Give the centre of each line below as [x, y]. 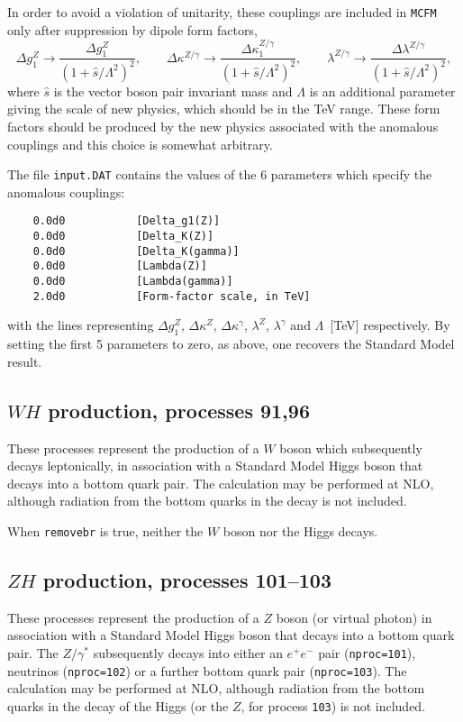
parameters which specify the [351, 174]
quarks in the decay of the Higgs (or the [118, 705]
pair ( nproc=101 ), [367, 653]
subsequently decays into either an [188, 653]
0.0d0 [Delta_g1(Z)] [127, 221]
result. [25, 361]
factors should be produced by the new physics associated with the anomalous [223, 127]
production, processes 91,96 [179, 410]
